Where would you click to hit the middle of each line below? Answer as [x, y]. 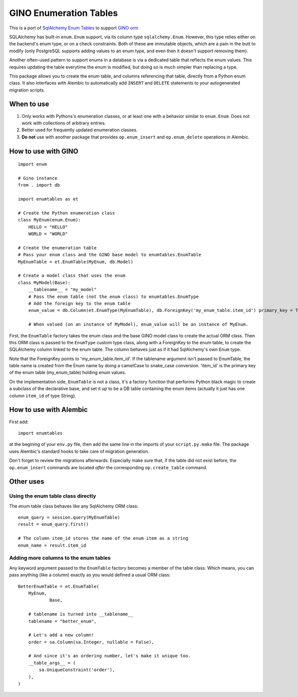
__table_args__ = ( [52, 663]
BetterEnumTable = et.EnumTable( [59, 586]
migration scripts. [27, 90]
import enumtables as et [48, 199]
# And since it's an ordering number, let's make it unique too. [110, 656]
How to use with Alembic [48, 410]
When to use [29, 104]
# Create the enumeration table [57, 248]
